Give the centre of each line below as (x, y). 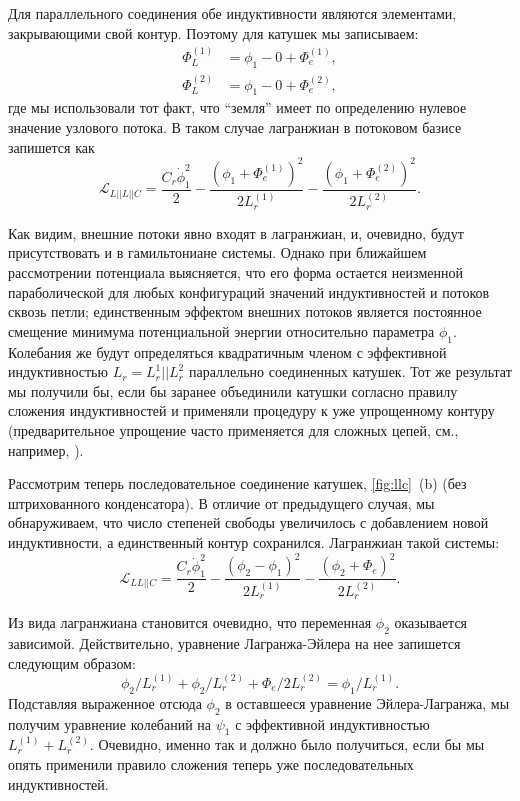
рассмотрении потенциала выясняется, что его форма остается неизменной (235, 272)
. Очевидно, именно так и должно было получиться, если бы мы (287, 744)
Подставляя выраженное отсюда (105, 702)
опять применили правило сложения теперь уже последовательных (211, 763)
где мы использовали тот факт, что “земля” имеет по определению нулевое (237, 107)
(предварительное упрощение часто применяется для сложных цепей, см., (233, 430)
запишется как (51, 146)
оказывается (431, 622)
